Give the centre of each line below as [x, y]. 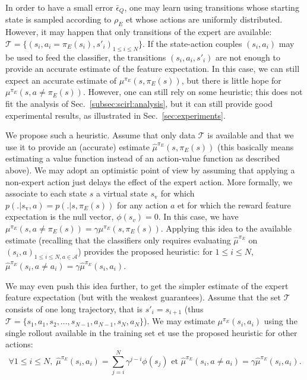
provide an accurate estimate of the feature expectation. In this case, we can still [153, 69]
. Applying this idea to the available [226, 228]
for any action [143, 205]
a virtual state [122, 193]
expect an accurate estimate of [61, 80]
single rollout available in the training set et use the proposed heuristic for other [151, 332]
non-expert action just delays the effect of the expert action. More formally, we [149, 181]
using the [281, 321]
